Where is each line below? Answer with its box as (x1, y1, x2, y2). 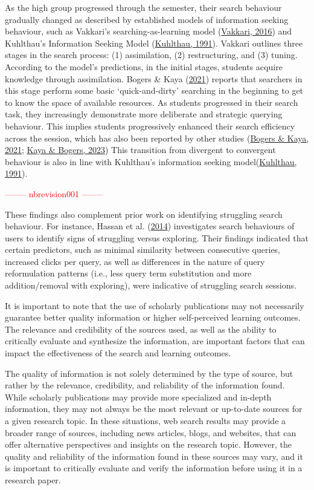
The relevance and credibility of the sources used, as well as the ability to (5, 322, 277, 335)
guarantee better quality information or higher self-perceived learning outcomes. (5, 311, 301, 324)
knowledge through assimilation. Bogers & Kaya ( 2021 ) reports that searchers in (5, 72, 303, 85)
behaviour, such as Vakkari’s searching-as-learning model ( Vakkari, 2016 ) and (5, 25, 292, 38)
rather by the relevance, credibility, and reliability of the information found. (5, 379, 285, 391)
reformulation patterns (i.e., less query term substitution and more (5, 267, 252, 279)
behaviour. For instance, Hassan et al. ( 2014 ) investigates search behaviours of (5, 220, 295, 232)
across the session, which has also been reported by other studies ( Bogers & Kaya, (5, 131, 309, 144)
